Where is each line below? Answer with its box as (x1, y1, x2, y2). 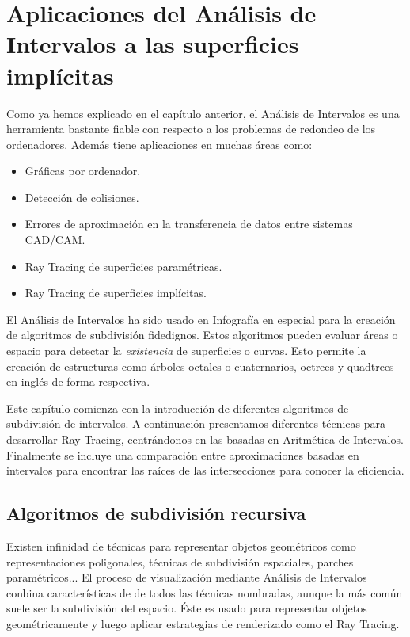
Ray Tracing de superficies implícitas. (25, 284, 207, 301)
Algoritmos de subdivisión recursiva (6, 501, 306, 525)
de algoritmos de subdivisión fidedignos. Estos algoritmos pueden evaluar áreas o (6, 326, 398, 343)
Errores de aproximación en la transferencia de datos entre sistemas (25, 216, 353, 232)
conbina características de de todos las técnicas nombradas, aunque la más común (6, 584, 403, 601)
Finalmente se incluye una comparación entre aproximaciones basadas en (6, 446, 359, 463)
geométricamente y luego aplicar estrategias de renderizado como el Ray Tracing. (6, 615, 400, 631)
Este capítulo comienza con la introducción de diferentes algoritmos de (6, 399, 349, 416)
